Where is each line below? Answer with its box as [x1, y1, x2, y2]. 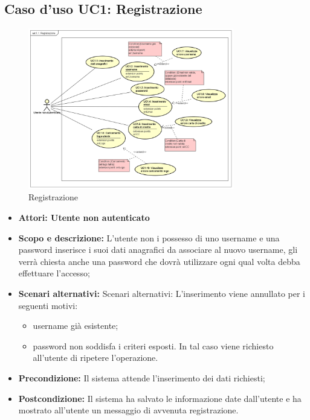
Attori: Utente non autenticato [18, 211, 150, 224]
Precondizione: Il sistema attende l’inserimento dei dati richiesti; [18, 371, 265, 384]
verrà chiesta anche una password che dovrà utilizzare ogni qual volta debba [18, 255, 300, 267]
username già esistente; [33, 319, 118, 332]
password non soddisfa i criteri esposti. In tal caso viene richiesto [33, 339, 274, 352]
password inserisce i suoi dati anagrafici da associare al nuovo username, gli [18, 243, 298, 256]
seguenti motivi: [18, 299, 78, 311]
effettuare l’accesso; [18, 267, 90, 279]
